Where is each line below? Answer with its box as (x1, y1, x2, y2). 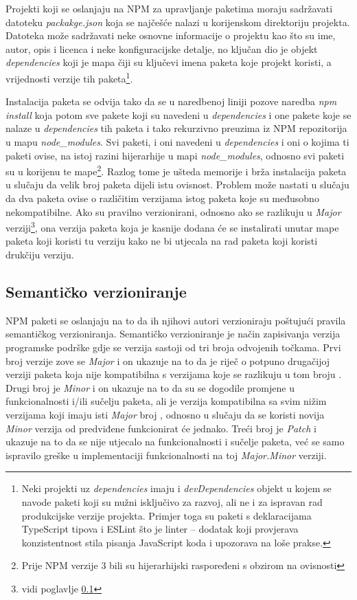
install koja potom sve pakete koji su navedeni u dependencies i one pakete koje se (5, 107, 352, 122)
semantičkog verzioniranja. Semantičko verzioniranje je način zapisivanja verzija (5, 326, 341, 341)
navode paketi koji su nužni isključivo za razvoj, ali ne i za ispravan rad (21, 494, 323, 509)
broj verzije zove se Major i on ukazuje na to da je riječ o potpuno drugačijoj (5, 353, 330, 368)
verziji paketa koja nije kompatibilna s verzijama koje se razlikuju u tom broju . (5, 367, 342, 381)
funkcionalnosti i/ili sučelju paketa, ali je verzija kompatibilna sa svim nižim (5, 394, 327, 408)
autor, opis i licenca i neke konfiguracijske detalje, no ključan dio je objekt (5, 41, 318, 56)
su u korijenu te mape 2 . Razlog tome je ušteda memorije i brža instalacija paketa (5, 162, 347, 178)
